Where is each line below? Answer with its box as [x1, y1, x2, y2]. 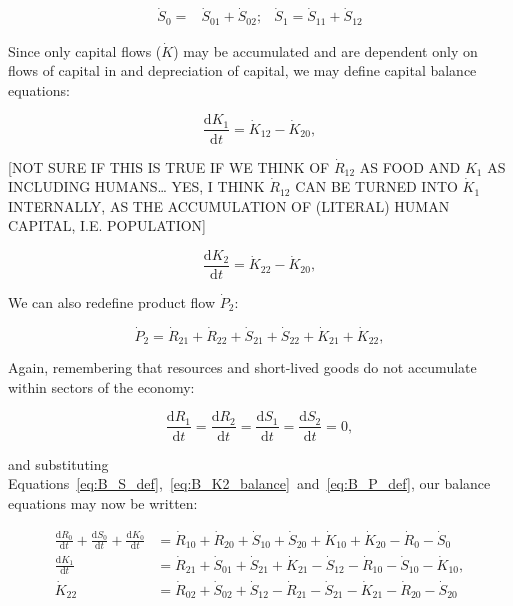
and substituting [8, 453, 109, 474]
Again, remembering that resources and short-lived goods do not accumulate [8, 357, 477, 378]
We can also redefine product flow [8, 291, 216, 312]
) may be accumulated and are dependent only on [173, 40, 478, 61]
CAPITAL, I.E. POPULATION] [8, 215, 206, 236]
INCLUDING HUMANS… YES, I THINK [8, 176, 265, 197]
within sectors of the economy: [8, 376, 195, 397]
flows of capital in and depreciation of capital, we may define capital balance [8, 60, 477, 81]
